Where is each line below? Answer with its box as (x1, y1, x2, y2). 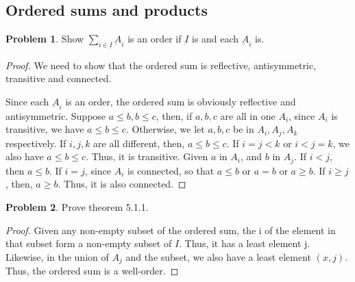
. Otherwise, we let (125, 122, 205, 136)
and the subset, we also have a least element (125, 249, 311, 264)
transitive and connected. (5, 71, 112, 86)
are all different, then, (93, 136, 185, 150)
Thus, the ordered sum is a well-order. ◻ (5, 264, 179, 278)
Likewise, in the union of (5, 249, 109, 264)
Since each (5, 94, 49, 108)
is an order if (127, 31, 182, 46)
